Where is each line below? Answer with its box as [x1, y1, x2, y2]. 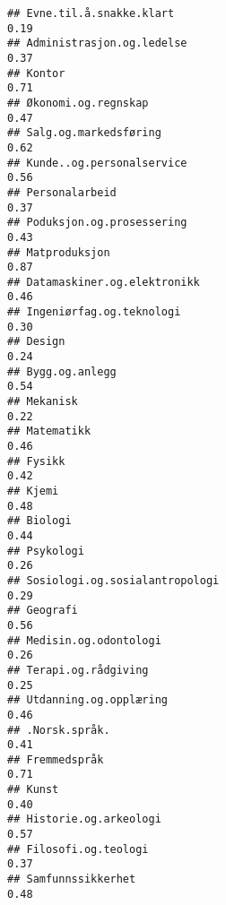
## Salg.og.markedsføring [7, 126, 161, 140]
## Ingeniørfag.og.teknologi [7, 306, 181, 319]
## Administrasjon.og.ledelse [7, 37, 187, 50]
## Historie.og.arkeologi [7, 813, 161, 826]
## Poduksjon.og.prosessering [7, 216, 187, 229]
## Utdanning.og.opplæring [7, 694, 168, 707]
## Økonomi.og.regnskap [7, 96, 149, 109]
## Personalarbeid [7, 185, 117, 199]
